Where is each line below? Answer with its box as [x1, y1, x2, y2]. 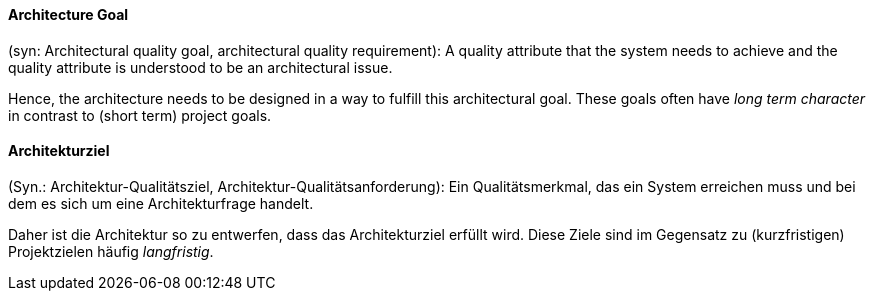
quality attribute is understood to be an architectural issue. [8, 58, 393, 76]
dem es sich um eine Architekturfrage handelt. [8, 194, 314, 212]
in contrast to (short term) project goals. [8, 106, 272, 124]
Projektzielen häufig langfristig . [8, 242, 214, 260]
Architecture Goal [8, 6, 129, 23]
